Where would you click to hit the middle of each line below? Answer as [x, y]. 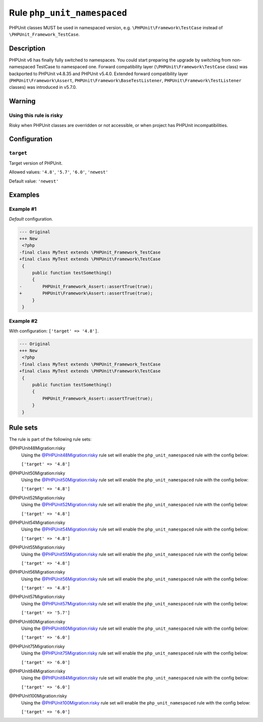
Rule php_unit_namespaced [68, 13]
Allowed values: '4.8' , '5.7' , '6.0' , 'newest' [59, 172]
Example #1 [23, 209]
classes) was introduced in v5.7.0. [43, 87]
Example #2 [23, 321]
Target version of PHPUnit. [36, 163]
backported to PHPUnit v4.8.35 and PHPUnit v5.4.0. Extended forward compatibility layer [99, 74]
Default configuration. [31, 219]
